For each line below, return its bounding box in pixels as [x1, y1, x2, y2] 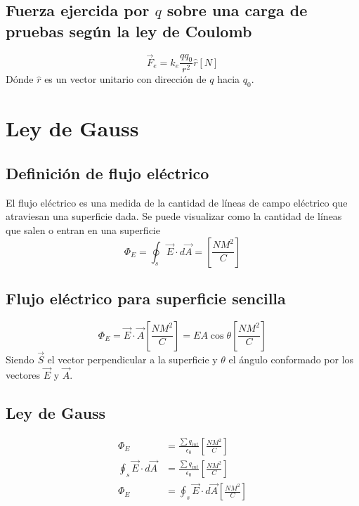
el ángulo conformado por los [228, 352, 354, 366]
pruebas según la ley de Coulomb [6, 20, 252, 41]
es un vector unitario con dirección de [44, 72, 207, 86]
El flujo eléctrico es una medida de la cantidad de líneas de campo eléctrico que [6, 195, 348, 209]
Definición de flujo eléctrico [6, 162, 209, 183]
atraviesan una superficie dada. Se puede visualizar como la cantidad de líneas [6, 209, 342, 223]
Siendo [6, 352, 34, 366]
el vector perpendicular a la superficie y [47, 352, 218, 366]
